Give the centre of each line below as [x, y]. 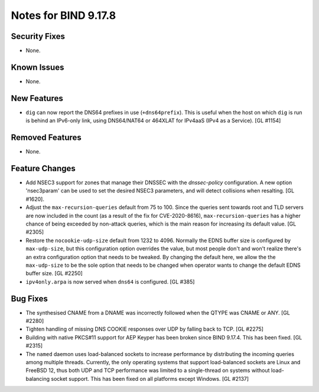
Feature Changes [43, 168]
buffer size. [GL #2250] [54, 273]
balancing [38, 378]
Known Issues [38, 67]
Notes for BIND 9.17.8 [64, 15]
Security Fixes [38, 36]
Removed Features [46, 138]
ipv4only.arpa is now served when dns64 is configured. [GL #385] [110, 282]
